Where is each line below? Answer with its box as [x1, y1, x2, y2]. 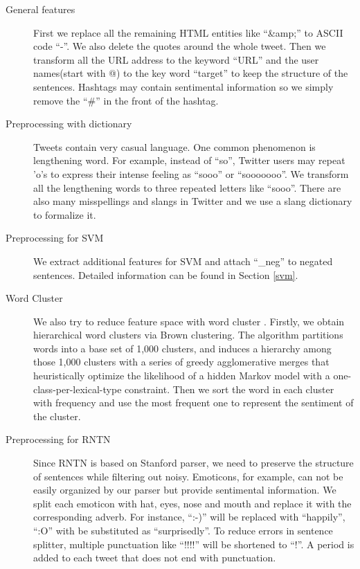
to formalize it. [33, 207, 96, 222]
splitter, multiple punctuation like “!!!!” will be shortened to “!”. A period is [33, 536, 354, 551]
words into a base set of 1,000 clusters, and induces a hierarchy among [33, 341, 332, 355]
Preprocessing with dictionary [6, 116, 132, 131]
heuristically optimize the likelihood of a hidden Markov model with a [33, 368, 330, 383]
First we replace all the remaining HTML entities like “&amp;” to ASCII [33, 25, 343, 39]
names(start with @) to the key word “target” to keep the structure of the [33, 66, 348, 80]
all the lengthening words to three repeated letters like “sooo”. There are [33, 180, 341, 195]
